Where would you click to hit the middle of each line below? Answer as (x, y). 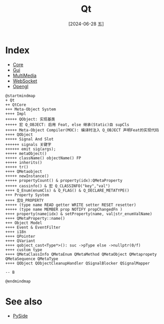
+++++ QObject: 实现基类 (30, 119)
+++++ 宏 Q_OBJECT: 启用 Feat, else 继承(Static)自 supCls (67, 125)
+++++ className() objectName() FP (43, 158)
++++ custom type (24, 250)
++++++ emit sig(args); (31, 149)
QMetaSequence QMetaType (32, 259)
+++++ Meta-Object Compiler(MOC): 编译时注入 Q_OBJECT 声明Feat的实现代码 (82, 130)
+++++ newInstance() (27, 176)
